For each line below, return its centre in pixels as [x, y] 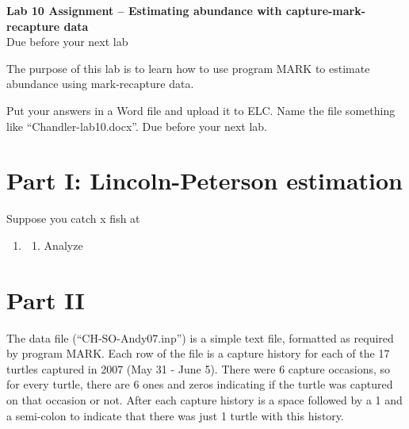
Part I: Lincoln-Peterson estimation [204, 180]
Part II [46, 299]
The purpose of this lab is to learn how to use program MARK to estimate [188, 68]
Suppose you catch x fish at [73, 218]
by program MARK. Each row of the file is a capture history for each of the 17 [198, 353]
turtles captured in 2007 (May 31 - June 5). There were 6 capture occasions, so [199, 368]
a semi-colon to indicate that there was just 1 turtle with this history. [175, 415]
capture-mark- [326, 10]
